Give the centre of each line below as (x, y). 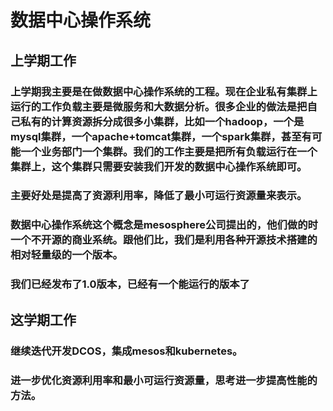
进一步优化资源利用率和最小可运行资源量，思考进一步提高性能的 (164, 380)
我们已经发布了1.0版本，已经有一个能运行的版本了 (130, 284)
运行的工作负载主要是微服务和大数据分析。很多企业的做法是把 (159, 106)
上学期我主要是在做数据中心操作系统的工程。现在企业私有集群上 (164, 91)
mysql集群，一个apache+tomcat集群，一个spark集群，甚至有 (161, 136)
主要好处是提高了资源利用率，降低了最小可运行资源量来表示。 (159, 196)
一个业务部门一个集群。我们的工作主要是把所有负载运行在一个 (169, 151)
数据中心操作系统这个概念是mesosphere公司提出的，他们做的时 (164, 225)
